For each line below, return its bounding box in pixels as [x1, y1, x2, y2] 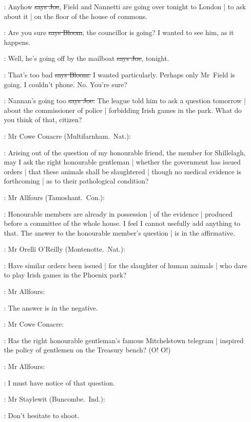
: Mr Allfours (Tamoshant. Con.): [4, 192, 105, 202]
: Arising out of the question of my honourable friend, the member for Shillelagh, [4, 147, 246, 157]
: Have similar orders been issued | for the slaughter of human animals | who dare [4, 260, 247, 270]
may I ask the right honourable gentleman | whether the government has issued [4, 157, 241, 167]
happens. [4, 37, 31, 47]
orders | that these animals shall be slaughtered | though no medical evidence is [4, 166, 242, 176]
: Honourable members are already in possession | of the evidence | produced [4, 208, 232, 219]
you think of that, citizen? [4, 114, 82, 125]
